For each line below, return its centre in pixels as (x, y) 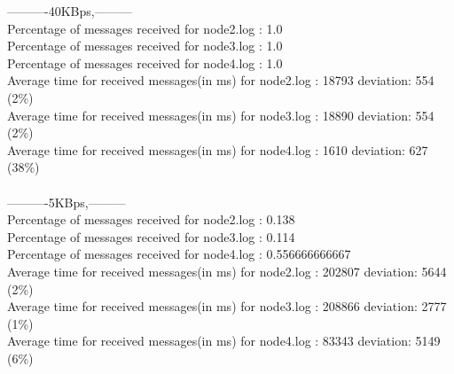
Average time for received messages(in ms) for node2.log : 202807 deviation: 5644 (227, 271)
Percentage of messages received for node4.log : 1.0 (145, 62)
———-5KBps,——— (67, 202)
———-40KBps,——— (70, 11)
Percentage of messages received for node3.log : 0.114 (151, 236)
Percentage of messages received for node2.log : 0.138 (151, 219)
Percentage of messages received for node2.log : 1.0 (145, 28)
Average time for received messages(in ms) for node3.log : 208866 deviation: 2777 (227, 306)
